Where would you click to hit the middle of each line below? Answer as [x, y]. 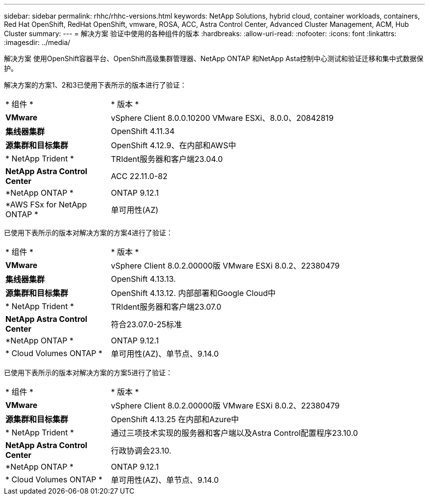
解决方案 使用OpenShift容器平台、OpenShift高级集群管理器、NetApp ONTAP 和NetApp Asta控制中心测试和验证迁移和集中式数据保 [214, 58]
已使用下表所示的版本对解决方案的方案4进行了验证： [89, 233]
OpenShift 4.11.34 [143, 131]
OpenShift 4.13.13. [143, 279]
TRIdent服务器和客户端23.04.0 [167, 159]
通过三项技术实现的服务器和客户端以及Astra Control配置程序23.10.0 [234, 433]
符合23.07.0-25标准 [146, 324]
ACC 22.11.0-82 [139, 176]
